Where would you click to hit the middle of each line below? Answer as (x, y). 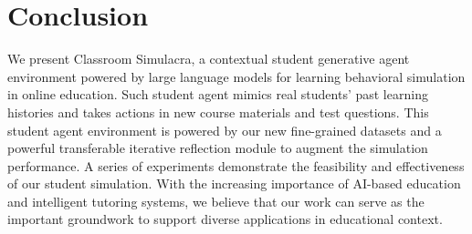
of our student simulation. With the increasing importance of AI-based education (234, 183)
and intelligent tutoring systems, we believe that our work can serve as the (216, 201)
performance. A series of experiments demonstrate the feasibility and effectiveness (236, 165)
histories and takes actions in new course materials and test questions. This (218, 112)
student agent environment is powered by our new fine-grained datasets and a (225, 130)
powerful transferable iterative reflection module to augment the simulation (218, 148)
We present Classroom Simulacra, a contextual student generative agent (209, 59)
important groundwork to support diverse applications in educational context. (225, 219)
